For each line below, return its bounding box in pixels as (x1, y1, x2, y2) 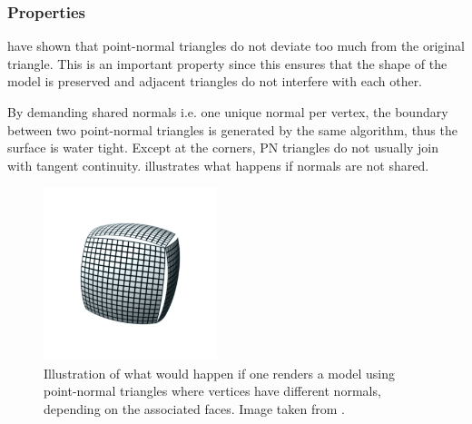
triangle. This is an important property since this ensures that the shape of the (7, 54, 447, 73)
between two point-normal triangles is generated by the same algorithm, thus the (7, 120, 457, 139)
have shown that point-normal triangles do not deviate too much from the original (7, 36, 465, 55)
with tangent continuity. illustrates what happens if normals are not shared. (7, 155, 429, 174)
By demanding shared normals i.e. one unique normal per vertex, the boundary (7, 103, 448, 121)
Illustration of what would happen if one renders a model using (44, 363, 395, 382)
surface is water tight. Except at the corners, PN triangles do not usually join (7, 138, 439, 157)
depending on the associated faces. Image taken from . (44, 399, 345, 418)
